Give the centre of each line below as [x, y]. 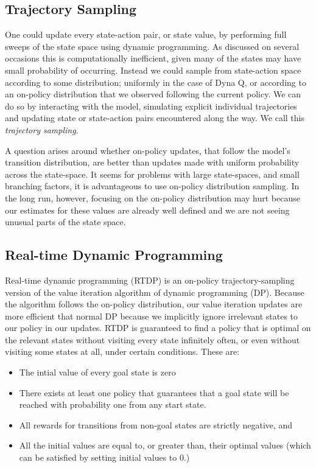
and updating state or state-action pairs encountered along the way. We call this [155, 118]
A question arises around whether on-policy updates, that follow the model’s [148, 150]
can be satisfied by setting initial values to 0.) [104, 457]
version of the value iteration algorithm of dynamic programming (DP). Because [155, 292]
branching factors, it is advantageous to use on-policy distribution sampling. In [152, 186]
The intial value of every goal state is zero [97, 372]
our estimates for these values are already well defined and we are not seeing [147, 210]
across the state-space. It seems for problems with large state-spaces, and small [152, 174]
